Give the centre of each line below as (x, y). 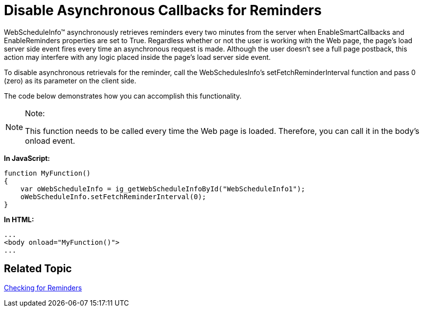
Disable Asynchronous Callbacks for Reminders (163, 10)
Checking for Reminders (43, 287)
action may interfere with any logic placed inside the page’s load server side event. (137, 57)
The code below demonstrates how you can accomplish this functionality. (123, 96)
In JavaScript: (27, 158)
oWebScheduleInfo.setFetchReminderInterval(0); (113, 196)
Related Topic (38, 269)
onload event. (50, 141)
